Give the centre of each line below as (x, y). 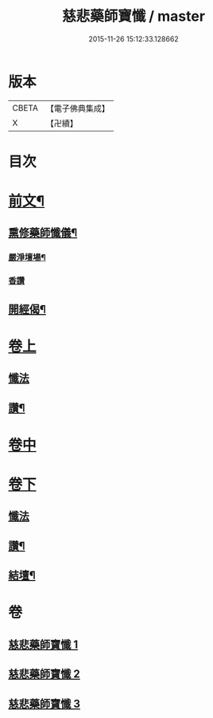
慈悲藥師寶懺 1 (43, 644)
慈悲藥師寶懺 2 (45, 674)
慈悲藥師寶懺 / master (134, 16)
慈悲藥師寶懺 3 (45, 703)
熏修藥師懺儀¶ (43, 233)
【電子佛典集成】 (77, 108)
